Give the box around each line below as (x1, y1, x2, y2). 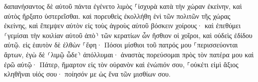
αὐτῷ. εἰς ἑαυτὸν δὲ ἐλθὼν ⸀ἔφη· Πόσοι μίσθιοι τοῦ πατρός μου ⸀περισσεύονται (4, 40, 238, 50)
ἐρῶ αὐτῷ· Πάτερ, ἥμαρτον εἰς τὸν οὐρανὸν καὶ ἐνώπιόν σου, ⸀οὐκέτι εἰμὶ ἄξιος (4, 59, 239, 69)
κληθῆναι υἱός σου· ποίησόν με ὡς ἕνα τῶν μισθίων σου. (4, 69, 171, 79)
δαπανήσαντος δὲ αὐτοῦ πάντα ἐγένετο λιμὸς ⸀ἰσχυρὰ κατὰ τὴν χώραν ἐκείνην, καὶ (4, 1, 242, 11)
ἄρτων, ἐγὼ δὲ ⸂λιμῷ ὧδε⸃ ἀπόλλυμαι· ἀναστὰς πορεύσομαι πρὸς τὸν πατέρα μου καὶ (4, 49, 254, 59)
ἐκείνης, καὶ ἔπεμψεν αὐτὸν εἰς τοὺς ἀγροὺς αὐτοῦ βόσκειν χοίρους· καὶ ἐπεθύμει (4, 20, 241, 31)
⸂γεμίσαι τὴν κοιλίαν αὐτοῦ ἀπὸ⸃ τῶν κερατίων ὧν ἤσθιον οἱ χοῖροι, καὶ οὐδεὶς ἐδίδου (4, 30, 253, 40)
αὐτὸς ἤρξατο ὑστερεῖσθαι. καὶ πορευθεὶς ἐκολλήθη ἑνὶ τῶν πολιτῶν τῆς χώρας (4, 10, 231, 21)
